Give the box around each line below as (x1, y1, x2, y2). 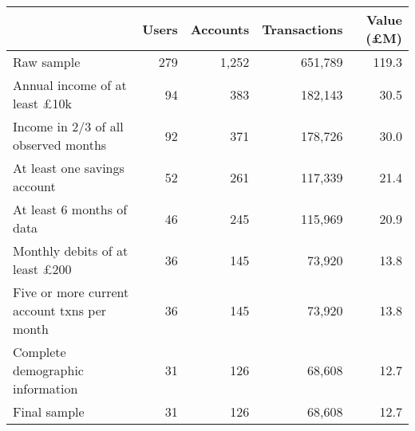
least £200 (13, 260, 72, 278)
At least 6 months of (13, 200, 128, 218)
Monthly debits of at (13, 241, 128, 260)
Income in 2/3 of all (13, 117, 124, 135)
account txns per (13, 301, 107, 319)
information (13, 379, 78, 398)
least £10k (13, 94, 72, 112)
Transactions (262, 19, 343, 38)
